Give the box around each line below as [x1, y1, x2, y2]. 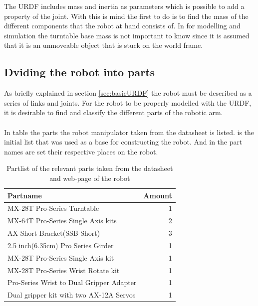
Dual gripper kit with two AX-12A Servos [7, 290, 136, 300]
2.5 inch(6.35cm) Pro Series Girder [7, 240, 114, 250]
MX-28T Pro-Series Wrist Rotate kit [7, 265, 120, 275]
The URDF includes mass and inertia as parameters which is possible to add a [4, 1, 245, 11]
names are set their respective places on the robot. [4, 146, 158, 156]
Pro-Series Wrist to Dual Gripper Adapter [7, 277, 137, 288]
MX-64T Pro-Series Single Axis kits [7, 215, 117, 226]
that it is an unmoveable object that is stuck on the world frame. [4, 40, 203, 50]
